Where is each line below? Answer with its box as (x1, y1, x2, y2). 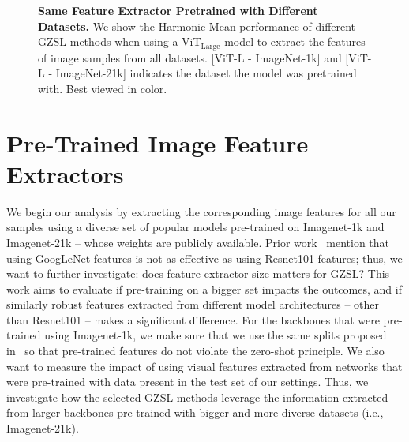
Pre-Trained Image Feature (6, 126, 309, 159)
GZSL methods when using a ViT (38, 33, 201, 50)
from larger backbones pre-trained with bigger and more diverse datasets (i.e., (6, 404, 384, 421)
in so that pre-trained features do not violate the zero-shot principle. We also (6, 343, 385, 359)
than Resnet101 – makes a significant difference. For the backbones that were (6, 311, 380, 328)
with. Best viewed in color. (38, 80, 167, 96)
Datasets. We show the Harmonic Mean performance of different (38, 17, 356, 34)
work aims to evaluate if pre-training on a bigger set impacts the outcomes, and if (6, 280, 402, 297)
